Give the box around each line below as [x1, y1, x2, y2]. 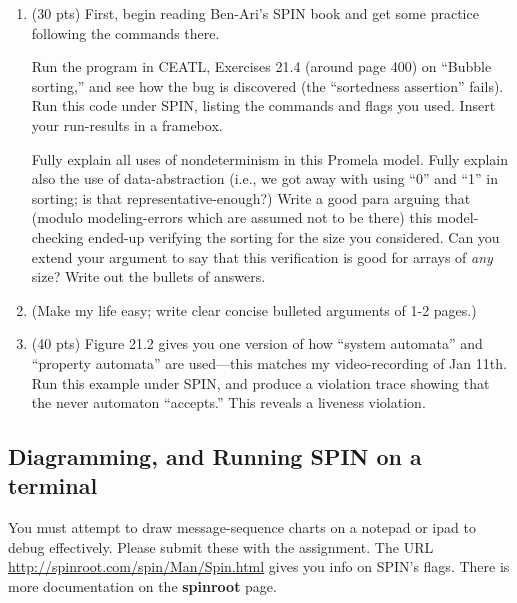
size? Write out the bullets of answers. [31, 266, 266, 287]
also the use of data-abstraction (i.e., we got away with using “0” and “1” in [31, 168, 498, 189]
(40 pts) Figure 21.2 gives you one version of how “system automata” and [31, 333, 483, 354]
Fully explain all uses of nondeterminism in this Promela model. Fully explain [31, 148, 509, 169]
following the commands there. [31, 22, 220, 43]
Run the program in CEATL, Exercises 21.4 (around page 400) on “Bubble [31, 56, 492, 77]
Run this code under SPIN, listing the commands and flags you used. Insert [31, 95, 496, 116]
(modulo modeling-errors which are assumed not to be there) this [31, 207, 433, 228]
